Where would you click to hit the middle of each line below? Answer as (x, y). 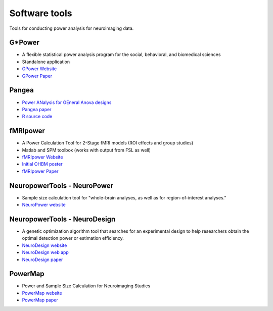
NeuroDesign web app (45, 252)
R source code (37, 117)
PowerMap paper (40, 300)
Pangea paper (37, 109)
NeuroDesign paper (42, 260)
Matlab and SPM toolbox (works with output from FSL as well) (86, 150)
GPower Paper (37, 76)
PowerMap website (42, 293)
